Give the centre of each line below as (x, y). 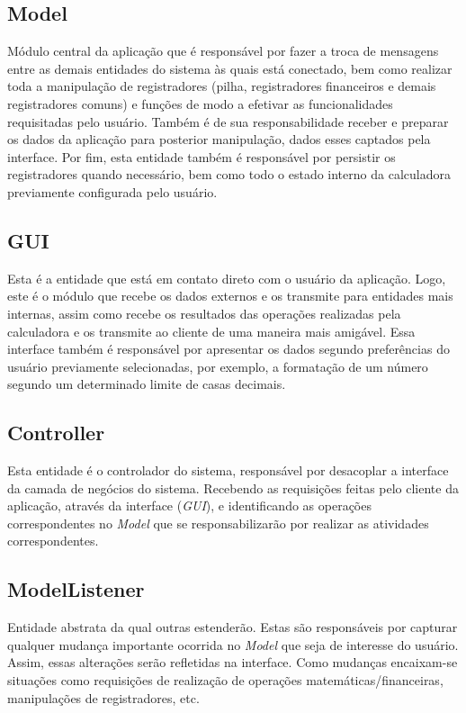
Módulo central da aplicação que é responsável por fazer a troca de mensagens (223, 51)
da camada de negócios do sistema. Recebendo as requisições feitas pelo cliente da (233, 487)
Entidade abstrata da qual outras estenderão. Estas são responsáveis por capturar (233, 627)
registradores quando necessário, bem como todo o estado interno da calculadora (229, 174)
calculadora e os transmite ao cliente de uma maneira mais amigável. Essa (211, 331)
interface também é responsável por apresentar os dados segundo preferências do (229, 349)
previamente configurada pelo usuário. (112, 191)
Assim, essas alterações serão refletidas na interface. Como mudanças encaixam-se (233, 662)
